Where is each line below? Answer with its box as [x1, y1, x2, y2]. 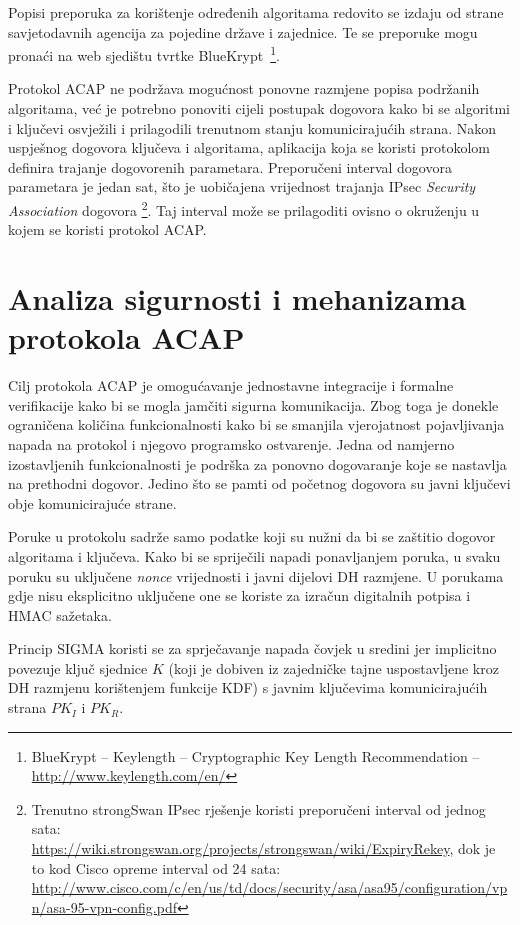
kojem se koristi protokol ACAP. [8, 219, 207, 240]
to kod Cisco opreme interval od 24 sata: [31, 857, 281, 878]
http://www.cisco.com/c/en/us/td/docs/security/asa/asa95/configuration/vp [31, 877, 508, 898]
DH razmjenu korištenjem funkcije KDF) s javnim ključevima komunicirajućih [8, 677, 488, 698]
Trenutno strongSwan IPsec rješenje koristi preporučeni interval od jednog [31, 798, 486, 819]
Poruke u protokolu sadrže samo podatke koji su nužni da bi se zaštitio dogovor [8, 526, 496, 547]
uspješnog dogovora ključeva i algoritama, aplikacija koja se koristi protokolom [8, 137, 490, 158]
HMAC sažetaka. [8, 604, 112, 625]
